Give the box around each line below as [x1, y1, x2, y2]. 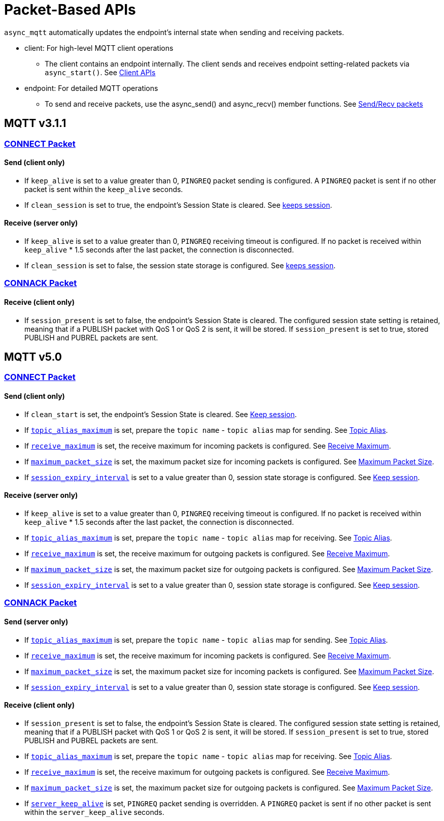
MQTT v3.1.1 [4, 117, 66, 130]
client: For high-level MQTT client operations [24, 43, 174, 52]
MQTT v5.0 [4, 351, 62, 364]
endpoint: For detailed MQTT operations [24, 83, 158, 92]
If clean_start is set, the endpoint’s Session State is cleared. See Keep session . [24, 409, 297, 419]
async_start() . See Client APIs [45, 68, 156, 77]
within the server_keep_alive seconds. [24, 807, 164, 816]
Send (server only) [4, 617, 69, 626]
